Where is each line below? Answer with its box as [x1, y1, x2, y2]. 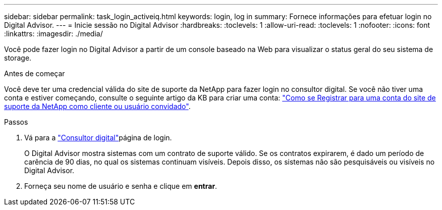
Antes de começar [4, 69, 65, 78]
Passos [4, 118, 28, 126]
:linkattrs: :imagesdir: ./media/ [4, 29, 103, 38]
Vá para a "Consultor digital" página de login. [24, 133, 172, 142]
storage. [4, 54, 32, 62]
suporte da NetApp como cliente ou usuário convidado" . [4, 102, 191, 111]
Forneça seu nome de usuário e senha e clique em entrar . [24, 182, 217, 190]
